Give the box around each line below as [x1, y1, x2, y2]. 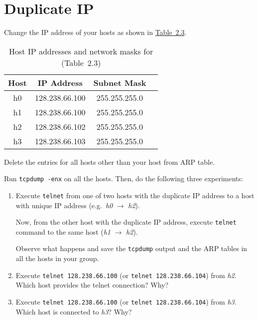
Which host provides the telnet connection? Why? [15, 280, 169, 290]
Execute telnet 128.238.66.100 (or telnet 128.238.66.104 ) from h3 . [15, 296, 237, 307]
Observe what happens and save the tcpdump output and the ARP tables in [15, 243, 248, 254]
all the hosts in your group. [15, 253, 99, 264]
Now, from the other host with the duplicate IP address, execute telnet [15, 217, 237, 227]
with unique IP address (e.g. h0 [15, 200, 113, 210]
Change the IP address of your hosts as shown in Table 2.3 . [4, 27, 187, 37]
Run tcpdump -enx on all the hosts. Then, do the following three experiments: [4, 173, 243, 184]
